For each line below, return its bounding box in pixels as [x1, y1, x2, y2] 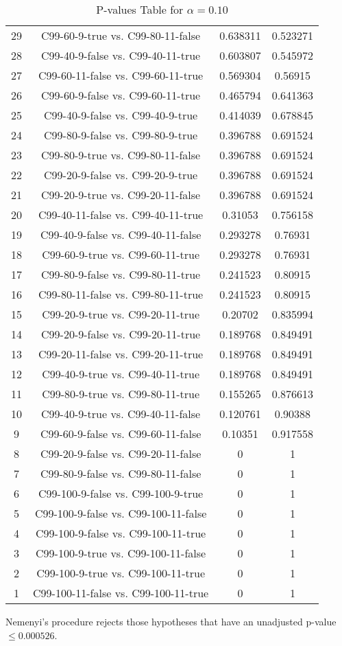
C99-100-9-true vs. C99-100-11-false [36, 545, 206, 561]
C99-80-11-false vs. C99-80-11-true [38, 286, 204, 302]
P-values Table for [96, 1, 184, 17]
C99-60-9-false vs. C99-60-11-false [40, 426, 201, 441]
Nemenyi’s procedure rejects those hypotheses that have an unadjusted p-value [5, 614, 337, 628]
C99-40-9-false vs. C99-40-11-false [40, 227, 201, 242]
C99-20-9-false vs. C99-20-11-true [41, 326, 201, 342]
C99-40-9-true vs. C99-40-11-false [41, 406, 201, 422]
